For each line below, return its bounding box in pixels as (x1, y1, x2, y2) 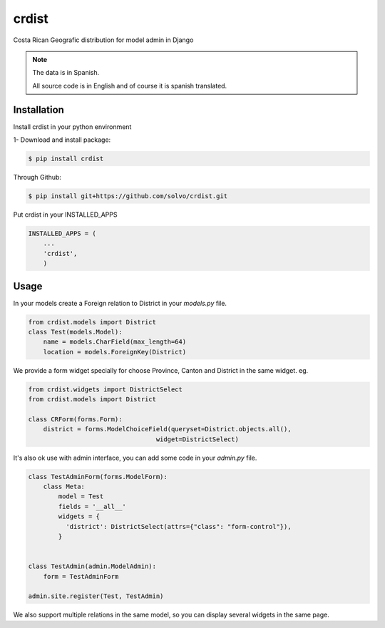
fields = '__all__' (58, 503, 126, 510)
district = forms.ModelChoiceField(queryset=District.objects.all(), (43, 425, 292, 433)
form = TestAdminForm (43, 572, 119, 580)
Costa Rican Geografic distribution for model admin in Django (13, 36, 194, 44)
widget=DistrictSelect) (155, 435, 239, 443)
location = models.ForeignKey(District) (43, 348, 187, 356)
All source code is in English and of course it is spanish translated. (32, 81, 227, 90)
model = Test (58, 493, 104, 500)
